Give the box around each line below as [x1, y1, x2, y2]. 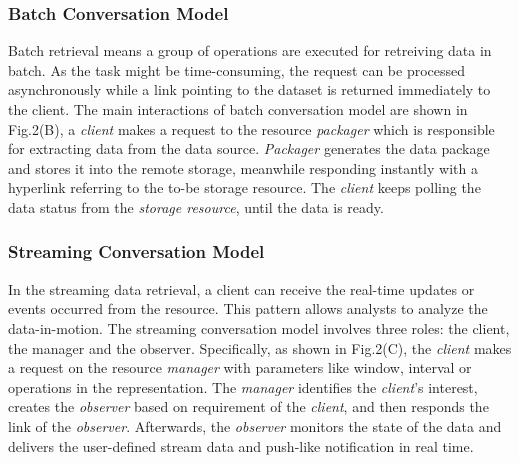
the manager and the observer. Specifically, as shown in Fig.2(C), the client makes [8, 337, 512, 358]
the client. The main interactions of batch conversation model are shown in [8, 99, 468, 119]
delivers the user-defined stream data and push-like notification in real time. [8, 435, 474, 456]
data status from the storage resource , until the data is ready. [8, 196, 384, 217]
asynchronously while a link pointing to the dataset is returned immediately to [8, 79, 491, 100]
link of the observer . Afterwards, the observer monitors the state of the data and [8, 415, 502, 436]
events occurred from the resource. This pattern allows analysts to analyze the [8, 298, 488, 319]
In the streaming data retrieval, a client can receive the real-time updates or [8, 278, 475, 299]
